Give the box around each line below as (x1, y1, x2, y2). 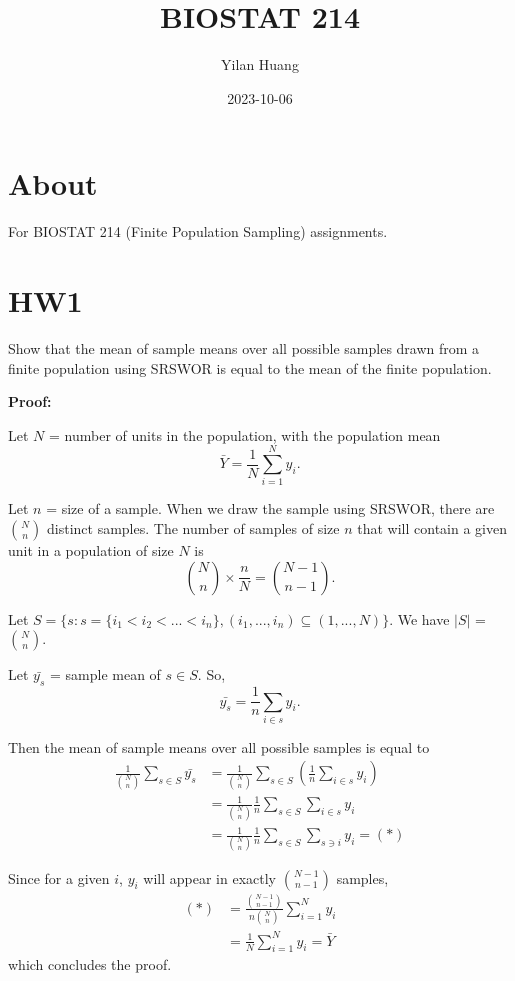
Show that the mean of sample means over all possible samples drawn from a (8, 337, 480, 358)
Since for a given (8, 867, 110, 888)
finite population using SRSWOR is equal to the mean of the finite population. (8, 357, 492, 378)
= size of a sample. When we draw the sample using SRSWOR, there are (46, 498, 495, 519)
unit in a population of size (8, 540, 174, 561)
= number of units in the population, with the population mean (48, 424, 441, 445)
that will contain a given (357, 518, 507, 539)
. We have (389, 608, 450, 629)
